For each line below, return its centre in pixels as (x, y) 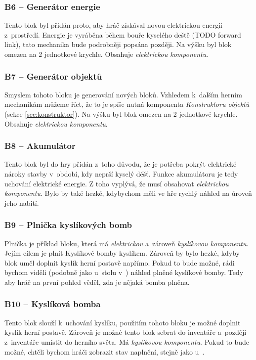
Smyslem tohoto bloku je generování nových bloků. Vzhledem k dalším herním (123, 94)
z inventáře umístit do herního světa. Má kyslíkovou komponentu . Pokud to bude (127, 341)
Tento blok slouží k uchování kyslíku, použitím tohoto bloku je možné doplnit (123, 322)
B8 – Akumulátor (40, 146)
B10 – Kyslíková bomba (53, 304)
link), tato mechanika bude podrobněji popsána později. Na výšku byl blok (118, 44)
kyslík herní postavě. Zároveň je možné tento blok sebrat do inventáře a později (126, 332)
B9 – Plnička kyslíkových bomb (68, 225)
